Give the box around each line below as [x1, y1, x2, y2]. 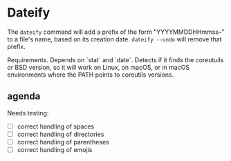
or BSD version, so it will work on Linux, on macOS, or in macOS [7, 63, 190, 71]
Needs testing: [7, 108, 49, 117]
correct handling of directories [17, 130, 104, 138]
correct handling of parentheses [17, 138, 109, 146]
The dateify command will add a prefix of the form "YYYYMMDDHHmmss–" [7, 28, 225, 36]
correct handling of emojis [17, 145, 93, 153]
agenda [7, 91, 41, 102]
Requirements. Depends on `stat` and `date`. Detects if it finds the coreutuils [7, 55, 224, 64]
